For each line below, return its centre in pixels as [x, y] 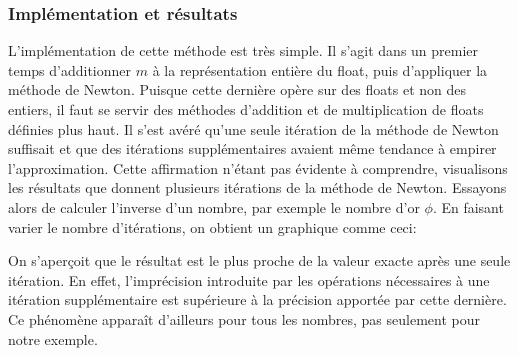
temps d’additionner [70, 69]
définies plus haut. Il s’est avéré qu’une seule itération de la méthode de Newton [253, 128]
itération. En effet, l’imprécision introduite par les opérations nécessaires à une [249, 279]
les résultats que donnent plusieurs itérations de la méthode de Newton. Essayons [257, 187]
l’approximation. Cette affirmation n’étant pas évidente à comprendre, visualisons [258, 167]
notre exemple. [53, 338]
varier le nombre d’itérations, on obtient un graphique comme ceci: [212, 226]
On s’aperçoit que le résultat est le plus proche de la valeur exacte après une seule [259, 260]
